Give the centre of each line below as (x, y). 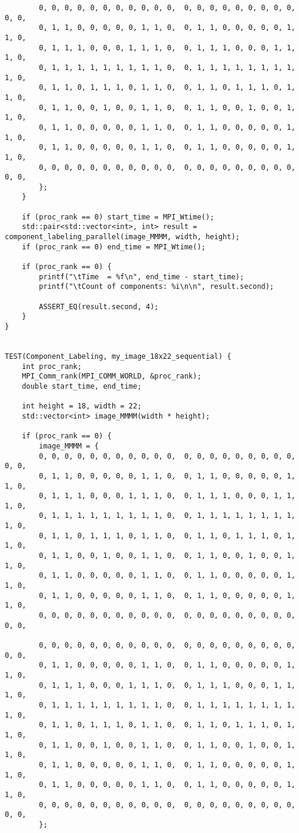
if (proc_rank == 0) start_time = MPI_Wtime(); (118, 217)
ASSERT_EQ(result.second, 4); (99, 306)
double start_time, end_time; (82, 386)
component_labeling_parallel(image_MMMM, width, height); (122, 237)
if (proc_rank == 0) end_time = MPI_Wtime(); (114, 247)
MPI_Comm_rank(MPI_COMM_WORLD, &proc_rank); (112, 376)
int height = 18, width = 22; (82, 406)
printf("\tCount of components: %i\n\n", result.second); (157, 287)
